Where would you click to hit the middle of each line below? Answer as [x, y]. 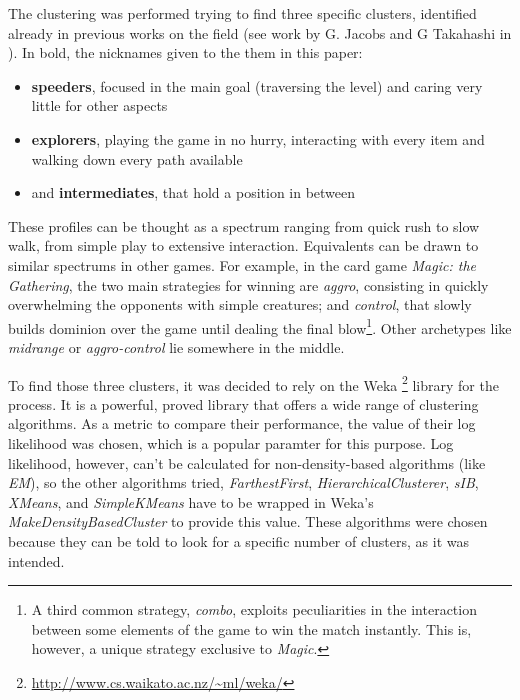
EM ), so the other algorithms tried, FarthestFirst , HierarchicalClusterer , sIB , [243, 482]
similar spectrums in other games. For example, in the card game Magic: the [242, 264]
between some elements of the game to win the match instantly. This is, [251, 628]
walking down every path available [137, 158]
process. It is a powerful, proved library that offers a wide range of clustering [243, 403]
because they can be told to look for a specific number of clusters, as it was [238, 540]
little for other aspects [99, 105]
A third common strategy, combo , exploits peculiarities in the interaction [254, 609]
